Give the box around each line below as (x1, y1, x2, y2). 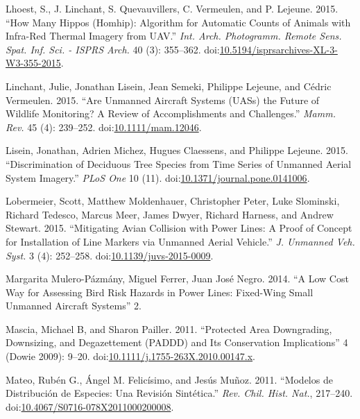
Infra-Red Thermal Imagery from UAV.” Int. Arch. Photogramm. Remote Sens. (6, 28, 342, 43)
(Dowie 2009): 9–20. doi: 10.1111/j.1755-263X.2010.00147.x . (6, 349, 255, 364)
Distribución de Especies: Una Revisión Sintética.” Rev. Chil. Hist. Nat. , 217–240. (6, 386, 353, 400)
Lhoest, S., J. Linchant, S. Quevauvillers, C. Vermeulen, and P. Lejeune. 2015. (6, 1, 338, 15)
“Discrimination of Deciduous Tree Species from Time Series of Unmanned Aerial (6, 156, 352, 171)
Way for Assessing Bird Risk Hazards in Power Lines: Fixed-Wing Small (6, 284, 314, 299)
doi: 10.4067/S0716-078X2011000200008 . (6, 399, 174, 413)
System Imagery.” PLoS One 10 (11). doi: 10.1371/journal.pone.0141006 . (6, 170, 310, 185)
